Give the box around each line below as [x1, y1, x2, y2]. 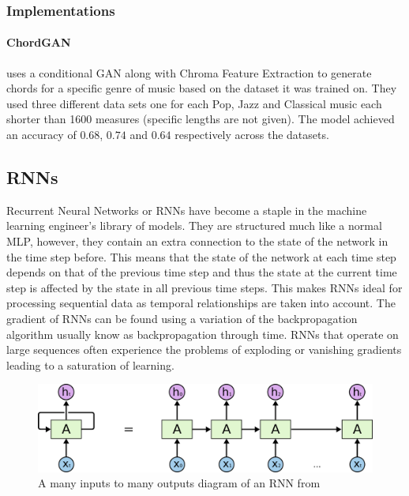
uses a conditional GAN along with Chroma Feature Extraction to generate [6, 64, 372, 81]
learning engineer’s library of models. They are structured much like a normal [6, 217, 382, 234]
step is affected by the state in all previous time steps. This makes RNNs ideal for [6, 279, 403, 295]
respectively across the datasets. [174, 126, 329, 143]
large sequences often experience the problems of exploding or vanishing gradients [6, 341, 402, 358]
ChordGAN [6, 34, 71, 51]
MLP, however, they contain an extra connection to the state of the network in [6, 233, 388, 249]
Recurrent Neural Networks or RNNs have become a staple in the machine [6, 201, 367, 218]
